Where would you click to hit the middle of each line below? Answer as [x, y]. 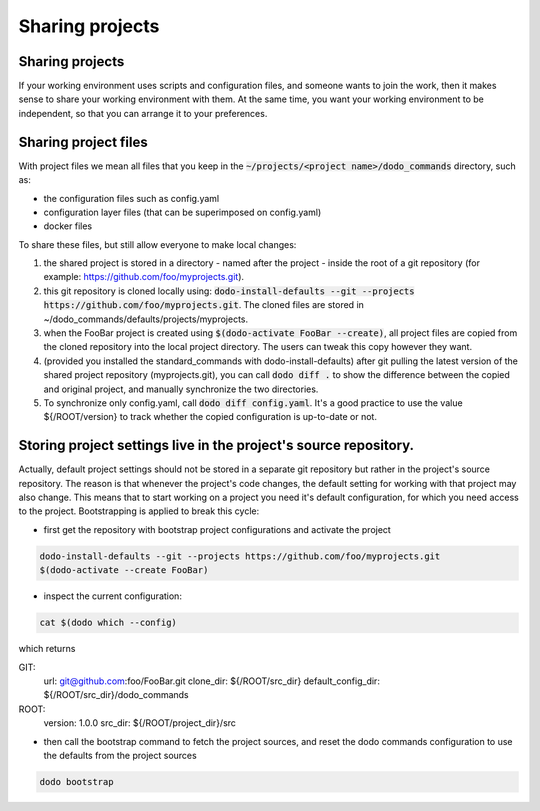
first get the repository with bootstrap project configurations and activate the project [217, 529]
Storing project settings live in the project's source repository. [216, 445]
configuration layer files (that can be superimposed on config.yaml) [182, 212]
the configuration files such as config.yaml [131, 198]
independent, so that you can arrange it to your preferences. [143, 113]
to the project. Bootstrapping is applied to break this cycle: [139, 511]
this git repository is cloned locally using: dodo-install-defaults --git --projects [229, 291]
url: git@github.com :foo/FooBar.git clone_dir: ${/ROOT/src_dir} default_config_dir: [211, 681]
